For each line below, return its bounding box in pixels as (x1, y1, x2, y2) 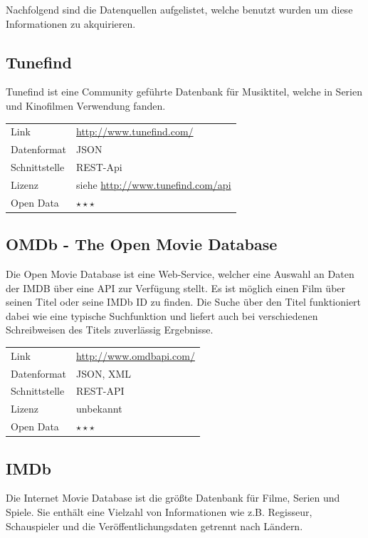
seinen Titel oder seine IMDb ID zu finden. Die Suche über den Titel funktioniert (6, 294, 362, 309)
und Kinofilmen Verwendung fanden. (6, 98, 166, 113)
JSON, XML (76, 366, 132, 381)
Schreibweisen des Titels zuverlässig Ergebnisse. (6, 322, 214, 337)
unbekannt (76, 401, 122, 416)
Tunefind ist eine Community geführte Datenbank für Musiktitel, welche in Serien (6, 84, 363, 99)
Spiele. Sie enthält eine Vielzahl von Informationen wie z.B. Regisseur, (6, 504, 312, 519)
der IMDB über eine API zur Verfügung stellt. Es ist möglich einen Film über (6, 280, 346, 295)
